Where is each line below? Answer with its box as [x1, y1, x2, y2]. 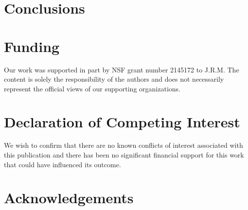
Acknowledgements [4, 188, 134, 208]
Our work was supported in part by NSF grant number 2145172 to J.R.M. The [4, 64, 239, 74]
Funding [4, 36, 60, 56]
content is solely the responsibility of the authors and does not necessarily [4, 74, 224, 84]
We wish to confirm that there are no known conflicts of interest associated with [4, 140, 243, 150]
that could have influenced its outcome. [4, 159, 121, 169]
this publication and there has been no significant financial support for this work [4, 150, 244, 159]
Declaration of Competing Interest [4, 112, 240, 132]
